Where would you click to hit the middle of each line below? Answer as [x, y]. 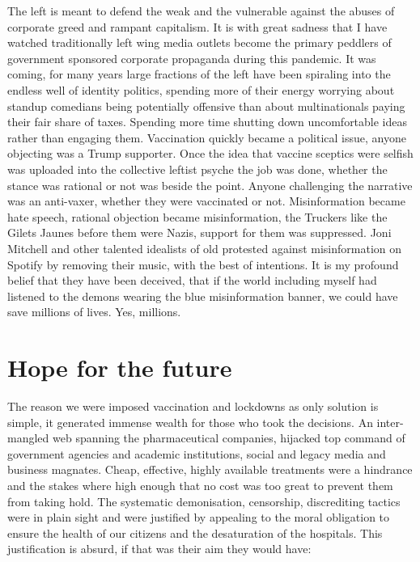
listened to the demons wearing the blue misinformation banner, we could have [203, 296]
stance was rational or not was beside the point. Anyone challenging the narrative [210, 185]
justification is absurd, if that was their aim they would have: [159, 549]
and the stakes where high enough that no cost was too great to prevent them [200, 485]
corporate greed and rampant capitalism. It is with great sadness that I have [197, 26]
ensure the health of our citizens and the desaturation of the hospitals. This [195, 532]
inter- [390, 422]
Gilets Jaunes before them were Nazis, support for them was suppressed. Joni [199, 232]
